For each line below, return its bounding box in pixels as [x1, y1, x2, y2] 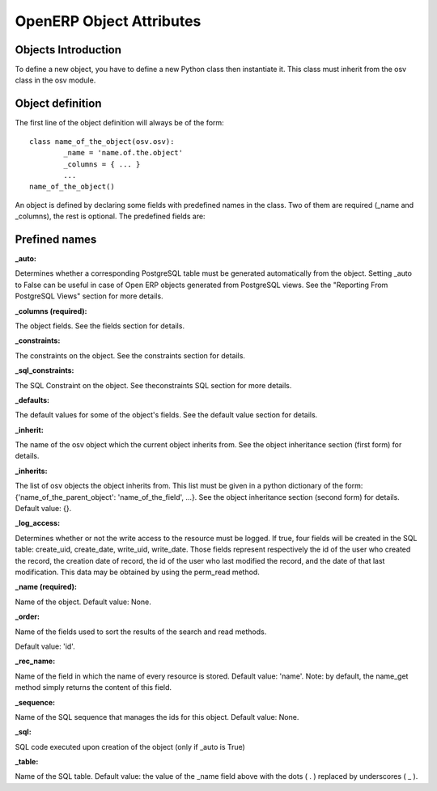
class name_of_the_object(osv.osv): [29, 137, 175, 146]
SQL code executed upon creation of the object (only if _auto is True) [15, 742, 246, 751]
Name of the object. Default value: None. [15, 597, 151, 607]
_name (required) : [15, 582, 77, 592]
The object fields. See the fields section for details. [15, 320, 185, 331]
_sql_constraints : [15, 366, 74, 375]
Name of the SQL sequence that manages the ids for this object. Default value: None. [15, 712, 299, 721]
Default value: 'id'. [15, 641, 76, 651]
